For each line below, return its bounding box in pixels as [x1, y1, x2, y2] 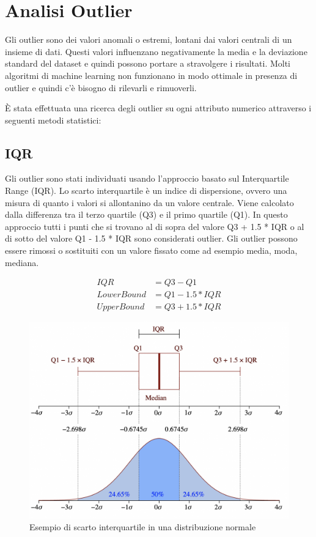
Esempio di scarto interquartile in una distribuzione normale [29, 520, 256, 533]
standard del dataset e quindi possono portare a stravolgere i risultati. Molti [5, 57, 291, 70]
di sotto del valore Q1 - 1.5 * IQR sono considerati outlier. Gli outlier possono [5, 232, 298, 245]
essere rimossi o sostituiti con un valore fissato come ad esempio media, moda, [5, 244, 298, 257]
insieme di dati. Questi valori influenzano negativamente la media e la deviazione [5, 45, 307, 57]
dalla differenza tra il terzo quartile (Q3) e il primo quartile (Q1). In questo [5, 208, 288, 221]
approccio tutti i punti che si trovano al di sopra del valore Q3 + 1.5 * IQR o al [5, 220, 304, 232]
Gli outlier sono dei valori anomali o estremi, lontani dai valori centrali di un [5, 33, 292, 46]
